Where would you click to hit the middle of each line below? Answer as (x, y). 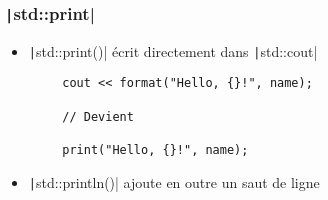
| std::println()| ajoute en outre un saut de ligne (174, 181)
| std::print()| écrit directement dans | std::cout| (173, 50)
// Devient (98, 116)
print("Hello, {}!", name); (155, 150)
